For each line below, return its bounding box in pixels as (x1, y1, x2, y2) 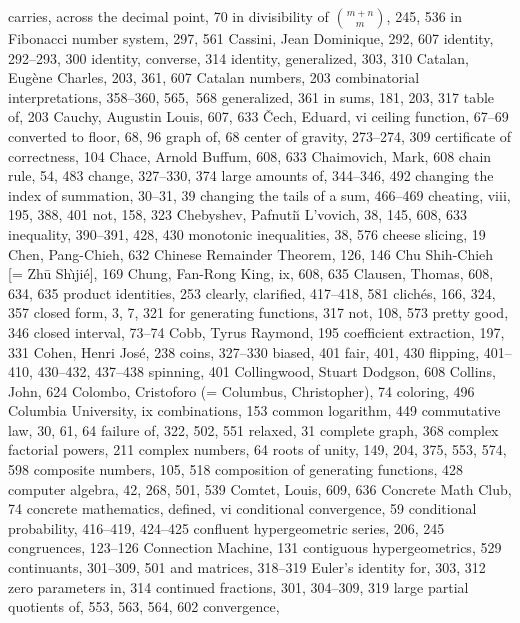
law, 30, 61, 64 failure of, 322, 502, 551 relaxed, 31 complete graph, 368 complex (8, 419, 499, 440)
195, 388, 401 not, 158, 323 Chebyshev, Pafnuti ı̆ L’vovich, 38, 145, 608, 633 (8, 204, 468, 225)
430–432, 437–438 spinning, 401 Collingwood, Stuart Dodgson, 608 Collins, (37, 361, 496, 382)
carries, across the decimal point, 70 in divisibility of (8, 6, 329, 26)
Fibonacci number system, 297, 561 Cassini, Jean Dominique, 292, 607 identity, (8, 28, 494, 48)
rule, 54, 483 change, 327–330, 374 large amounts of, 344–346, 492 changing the (8, 165, 494, 186)
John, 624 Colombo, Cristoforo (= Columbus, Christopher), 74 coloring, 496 (8, 380, 475, 401)
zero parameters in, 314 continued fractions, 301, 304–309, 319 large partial (8, 576, 469, 597)
